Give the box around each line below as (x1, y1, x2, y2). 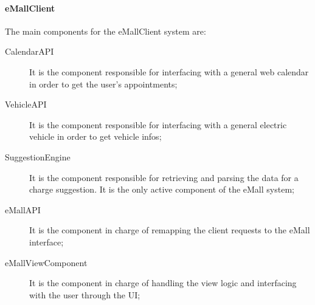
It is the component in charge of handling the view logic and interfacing (29, 276, 297, 289)
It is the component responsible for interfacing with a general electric (29, 118, 287, 131)
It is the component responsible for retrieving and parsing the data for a (29, 171, 299, 183)
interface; (29, 235, 64, 248)
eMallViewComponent (5, 256, 88, 269)
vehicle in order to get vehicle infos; (29, 130, 162, 143)
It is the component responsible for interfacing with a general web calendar (29, 65, 309, 78)
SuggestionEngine (5, 150, 71, 163)
